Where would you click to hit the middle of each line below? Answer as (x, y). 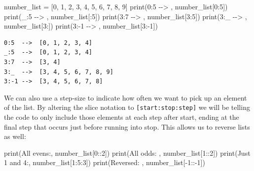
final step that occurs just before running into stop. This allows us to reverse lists (127, 126)
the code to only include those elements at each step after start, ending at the (122, 117)
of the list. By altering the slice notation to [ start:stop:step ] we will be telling (127, 107)
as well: (15, 136)
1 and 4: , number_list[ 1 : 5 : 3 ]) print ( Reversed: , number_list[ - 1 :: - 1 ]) (105, 162)
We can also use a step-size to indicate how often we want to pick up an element (126, 97)
